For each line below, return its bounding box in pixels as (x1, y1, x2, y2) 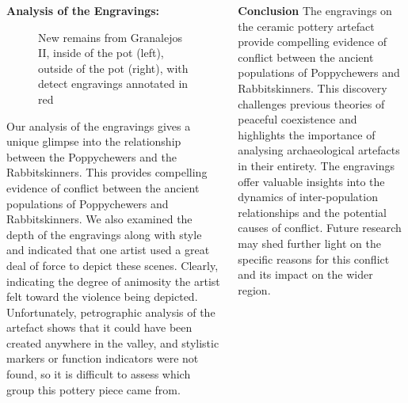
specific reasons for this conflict (238, 250, 390, 267)
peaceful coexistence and (238, 111, 357, 127)
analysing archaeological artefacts (238, 142, 400, 158)
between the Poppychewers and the (6, 148, 177, 165)
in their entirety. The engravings (238, 157, 395, 173)
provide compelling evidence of (238, 33, 387, 50)
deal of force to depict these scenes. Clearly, (6, 257, 219, 273)
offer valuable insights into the (238, 173, 385, 189)
